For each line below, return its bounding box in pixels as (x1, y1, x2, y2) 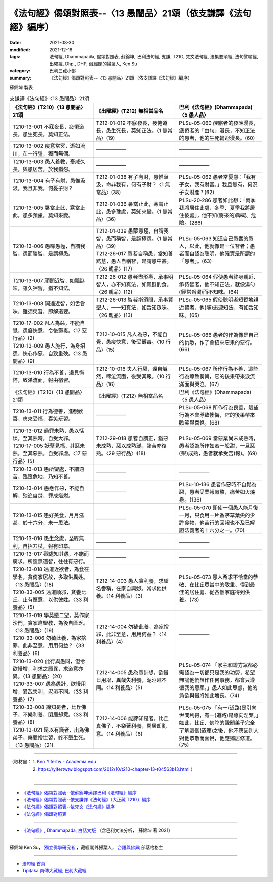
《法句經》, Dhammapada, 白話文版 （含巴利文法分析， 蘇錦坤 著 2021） (22, 827, 173, 833)
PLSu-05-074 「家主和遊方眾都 (179, 662, 253, 669)
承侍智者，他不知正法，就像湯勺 (179, 281, 255, 288)
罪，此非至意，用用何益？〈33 (12, 642, 85, 649)
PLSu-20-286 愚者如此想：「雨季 (179, 197, 256, 204)
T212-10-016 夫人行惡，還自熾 (96, 365, 168, 372)
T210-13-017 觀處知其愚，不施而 (12, 550, 89, 557)
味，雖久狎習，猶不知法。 (12, 285, 73, 292)
